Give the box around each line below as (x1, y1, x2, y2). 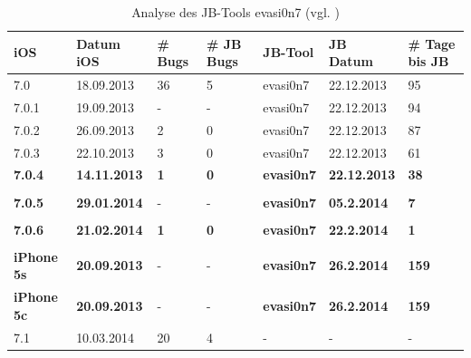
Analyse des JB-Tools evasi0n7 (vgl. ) (131, 3, 340, 21)
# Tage (408, 34, 456, 53)
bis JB (408, 52, 449, 71)
